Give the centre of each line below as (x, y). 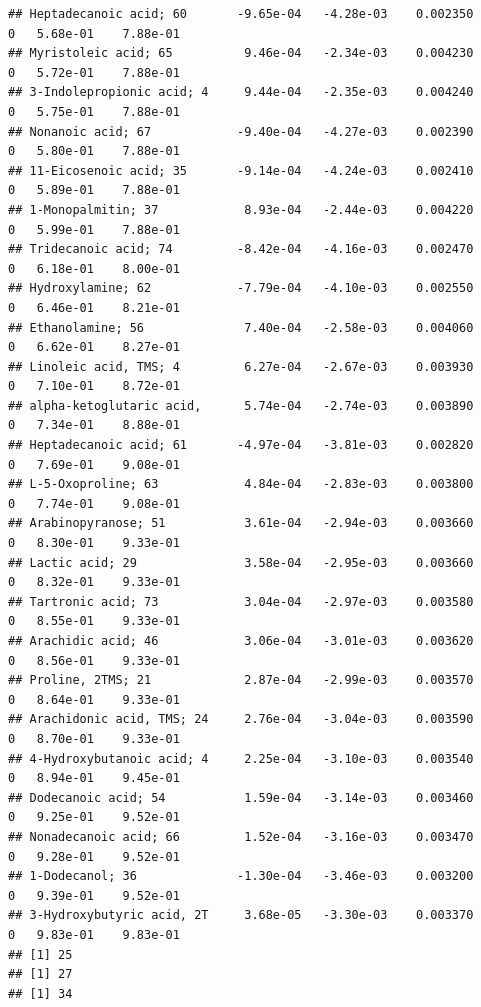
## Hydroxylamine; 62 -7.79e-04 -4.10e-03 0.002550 (241, 288)
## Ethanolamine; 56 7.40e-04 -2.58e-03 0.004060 (241, 327)
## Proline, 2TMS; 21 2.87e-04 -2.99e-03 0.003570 (241, 680)
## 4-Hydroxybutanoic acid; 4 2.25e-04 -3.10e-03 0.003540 (241, 758)
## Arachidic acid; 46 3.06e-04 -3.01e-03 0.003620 (241, 641)
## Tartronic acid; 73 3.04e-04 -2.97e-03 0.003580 (241, 601)
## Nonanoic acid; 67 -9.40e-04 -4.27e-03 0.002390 (241, 131)
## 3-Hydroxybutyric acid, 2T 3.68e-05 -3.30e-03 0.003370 (241, 915)
